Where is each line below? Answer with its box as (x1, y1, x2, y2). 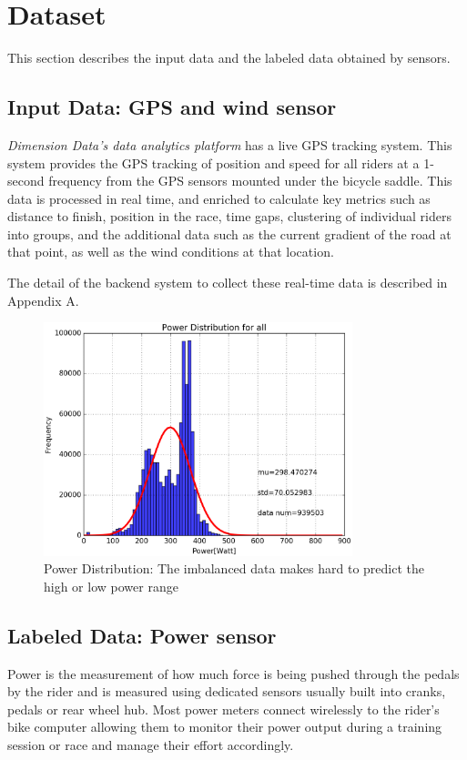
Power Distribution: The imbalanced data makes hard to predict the (44, 559, 424, 578)
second (7, 171, 45, 190)
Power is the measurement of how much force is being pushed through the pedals (7, 664, 460, 683)
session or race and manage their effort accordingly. (7, 735, 294, 754)
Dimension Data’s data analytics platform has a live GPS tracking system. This (7, 135, 452, 154)
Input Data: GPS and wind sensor (7, 93, 337, 121)
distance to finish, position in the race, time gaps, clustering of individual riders (7, 207, 452, 226)
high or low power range (44, 576, 178, 595)
